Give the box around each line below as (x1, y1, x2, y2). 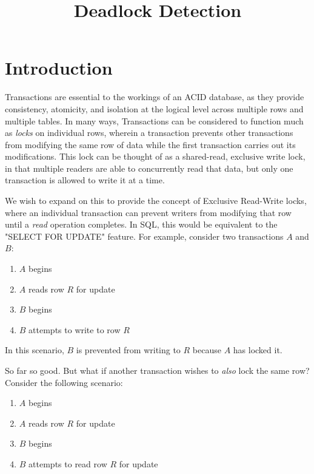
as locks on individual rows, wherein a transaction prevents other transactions (5, 126, 293, 139)
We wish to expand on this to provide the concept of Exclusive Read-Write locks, (5, 194, 307, 207)
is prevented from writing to (76, 344, 181, 356)
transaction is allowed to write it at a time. (5, 174, 165, 186)
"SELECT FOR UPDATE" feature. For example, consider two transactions (5, 229, 284, 242)
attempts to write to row (28, 323, 121, 336)
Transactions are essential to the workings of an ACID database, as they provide (5, 90, 304, 103)
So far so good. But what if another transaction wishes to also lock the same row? (5, 364, 310, 376)
